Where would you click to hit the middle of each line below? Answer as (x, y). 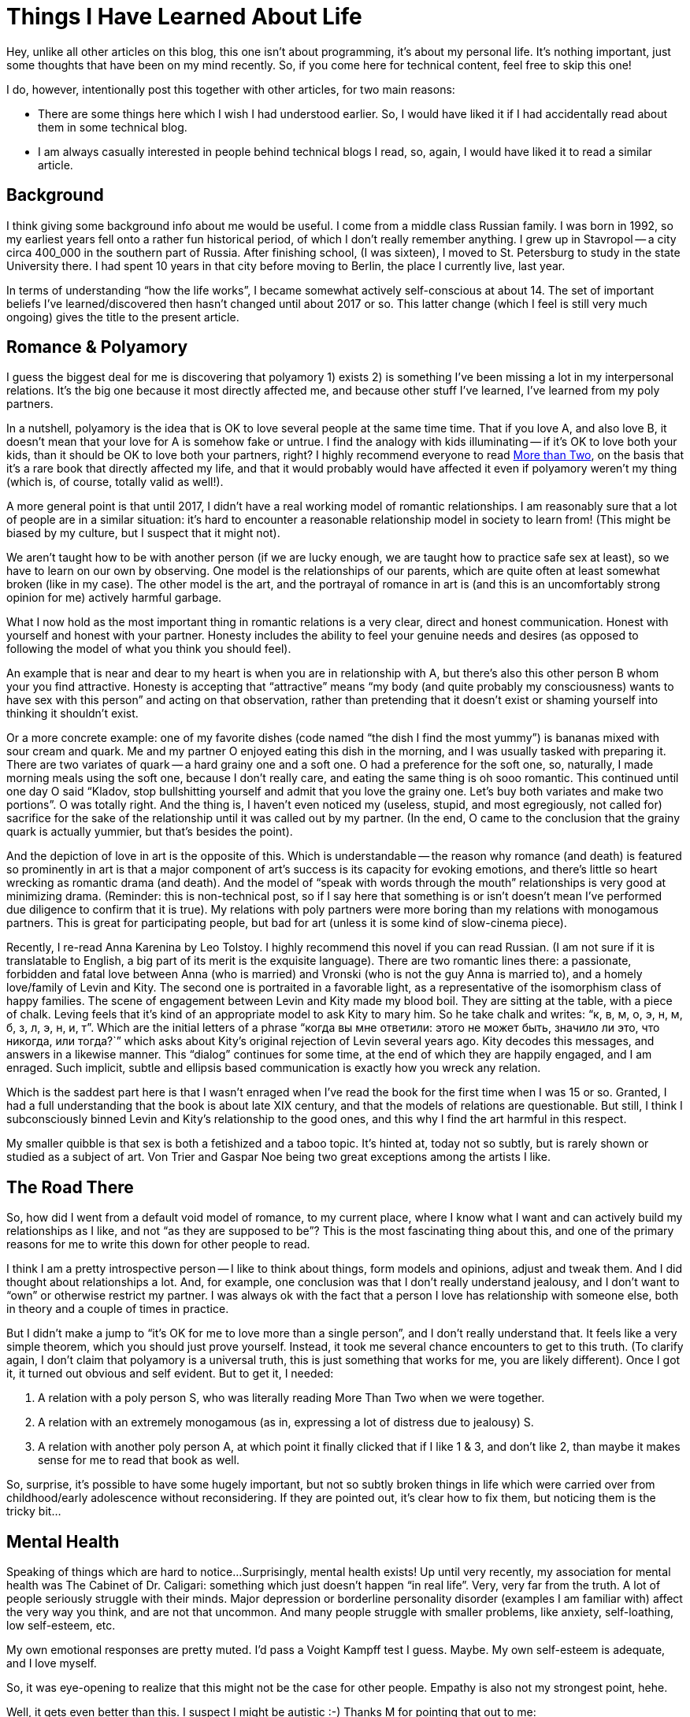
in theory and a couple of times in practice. (118, 1309)
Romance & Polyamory (97, 347)
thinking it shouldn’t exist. (72, 714)
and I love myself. (52, 1663)
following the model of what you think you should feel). (149, 649)
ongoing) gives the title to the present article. (123, 317)
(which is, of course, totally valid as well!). (115, 482)
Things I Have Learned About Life (184, 17)
